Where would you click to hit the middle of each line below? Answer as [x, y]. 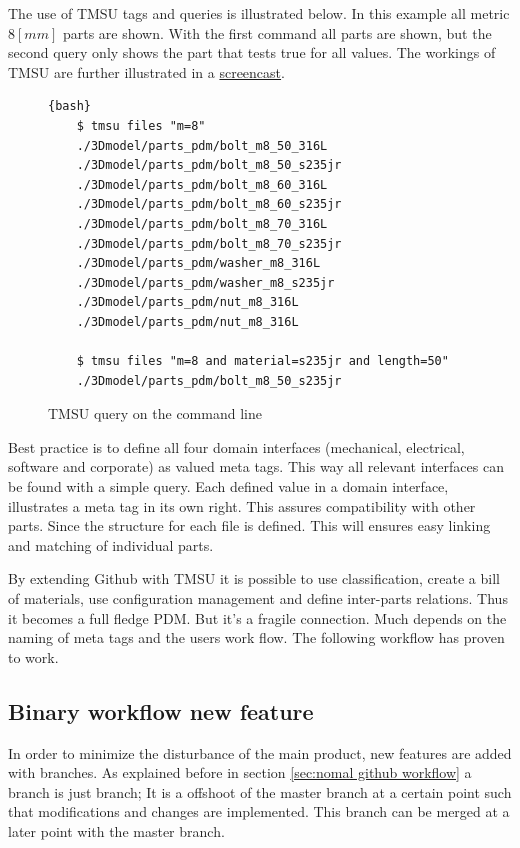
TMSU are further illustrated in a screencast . [146, 71]
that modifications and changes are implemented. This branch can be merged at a [259, 811]
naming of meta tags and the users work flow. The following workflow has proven [256, 637]
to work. [33, 656]
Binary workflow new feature [161, 710]
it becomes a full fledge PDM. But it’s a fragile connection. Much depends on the [257, 617]
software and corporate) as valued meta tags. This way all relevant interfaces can [256, 466]
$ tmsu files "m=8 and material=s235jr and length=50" [262, 361]
